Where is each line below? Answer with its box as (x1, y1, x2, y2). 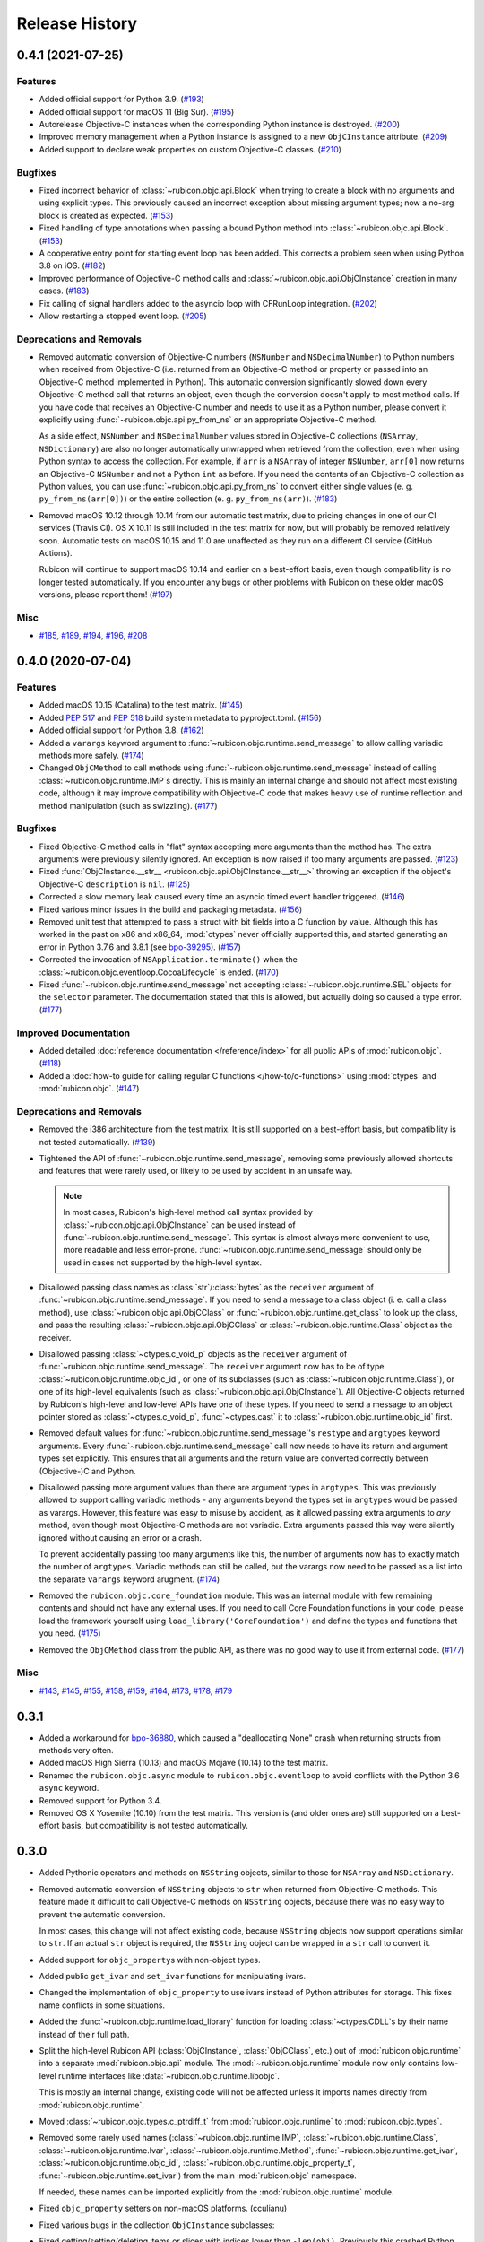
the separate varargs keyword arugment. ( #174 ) (39, 1574, 220, 1585)
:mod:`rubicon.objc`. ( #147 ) (39, 1083, 140, 1094)
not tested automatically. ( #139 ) (39, 1136, 156, 1147)
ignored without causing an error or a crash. (39, 1532, 202, 1542)
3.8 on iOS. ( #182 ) (39, 260, 107, 271)
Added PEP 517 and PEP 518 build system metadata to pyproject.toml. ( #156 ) (39, 712, 322, 723)
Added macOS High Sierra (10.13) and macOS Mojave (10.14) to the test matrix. (39, 1758, 329, 1768)
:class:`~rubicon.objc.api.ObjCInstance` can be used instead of (63, 1220, 296, 1230)
